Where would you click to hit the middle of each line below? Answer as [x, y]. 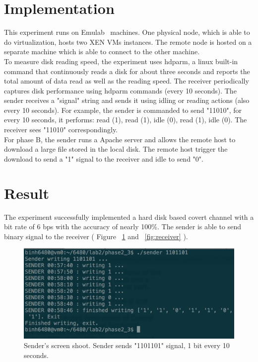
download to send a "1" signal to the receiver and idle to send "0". [104, 158]
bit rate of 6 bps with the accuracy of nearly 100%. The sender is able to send [123, 226]
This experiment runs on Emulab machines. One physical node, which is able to [127, 32]
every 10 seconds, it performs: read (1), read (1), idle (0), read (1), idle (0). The [126, 120]
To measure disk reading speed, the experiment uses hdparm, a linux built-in [121, 61]
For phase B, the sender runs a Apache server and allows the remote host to [120, 139]
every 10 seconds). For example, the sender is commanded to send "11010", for [123, 110]
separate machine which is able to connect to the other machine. [102, 51]
